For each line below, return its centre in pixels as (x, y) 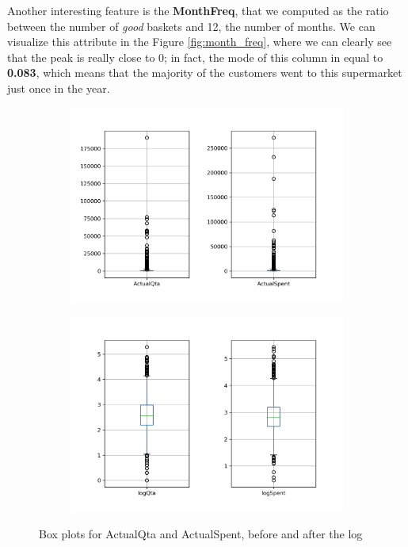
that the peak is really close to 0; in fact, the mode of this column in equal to (195, 57)
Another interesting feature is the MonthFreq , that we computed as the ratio (198, 10)
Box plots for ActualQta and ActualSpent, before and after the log (201, 533)
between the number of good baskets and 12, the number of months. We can (191, 26)
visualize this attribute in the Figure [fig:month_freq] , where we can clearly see (200, 42)
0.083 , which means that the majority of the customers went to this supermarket (205, 73)
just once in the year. (59, 88)
